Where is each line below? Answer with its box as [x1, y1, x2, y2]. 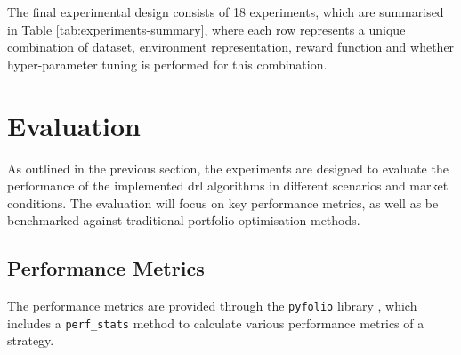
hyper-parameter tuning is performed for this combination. [7, 54, 328, 73]
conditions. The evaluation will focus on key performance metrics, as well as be [7, 193, 439, 212]
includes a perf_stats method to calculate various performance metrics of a [7, 313, 425, 332]
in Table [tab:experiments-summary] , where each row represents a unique [7, 20, 406, 38]
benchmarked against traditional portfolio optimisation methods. [7, 211, 360, 230]
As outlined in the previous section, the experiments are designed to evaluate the [7, 158, 449, 177]
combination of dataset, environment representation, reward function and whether [7, 37, 455, 56]
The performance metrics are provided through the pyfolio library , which [7, 296, 417, 315]
